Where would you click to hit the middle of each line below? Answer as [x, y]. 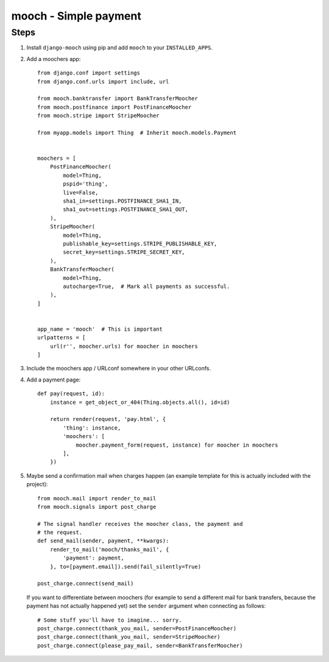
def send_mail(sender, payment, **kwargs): [103, 541]
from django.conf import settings [89, 73]
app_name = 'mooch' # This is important [100, 329]
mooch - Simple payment [76, 16]
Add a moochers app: [54, 59]
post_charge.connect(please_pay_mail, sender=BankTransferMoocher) [140, 646]
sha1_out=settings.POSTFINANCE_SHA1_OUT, [126, 210]
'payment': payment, [94, 558]
